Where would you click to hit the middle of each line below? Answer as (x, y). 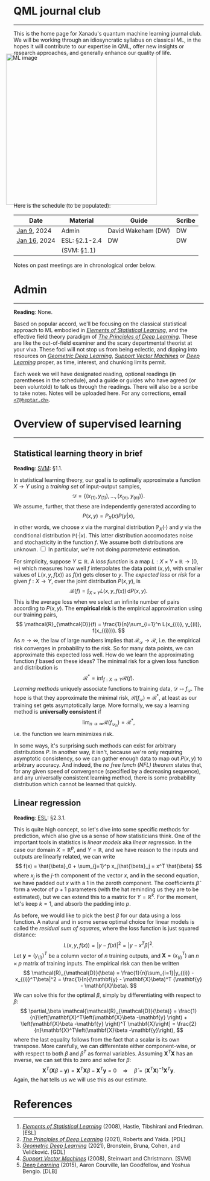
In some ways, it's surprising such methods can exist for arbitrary (95, 746)
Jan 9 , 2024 (34, 231)
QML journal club (57, 11)
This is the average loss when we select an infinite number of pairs (97, 601)
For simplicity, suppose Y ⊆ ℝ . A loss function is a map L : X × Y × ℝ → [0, (106, 562)
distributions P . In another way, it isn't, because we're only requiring (98, 752)
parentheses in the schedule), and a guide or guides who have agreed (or (105, 380)
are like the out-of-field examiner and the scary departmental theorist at (103, 343)
